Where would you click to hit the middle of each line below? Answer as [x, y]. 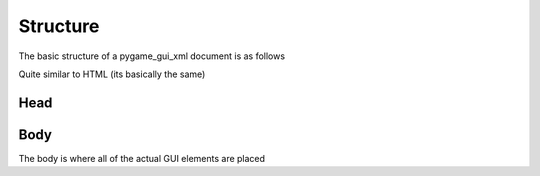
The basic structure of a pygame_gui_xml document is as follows [151, 56]
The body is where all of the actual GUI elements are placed [141, 158]
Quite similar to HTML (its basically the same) [112, 74]
